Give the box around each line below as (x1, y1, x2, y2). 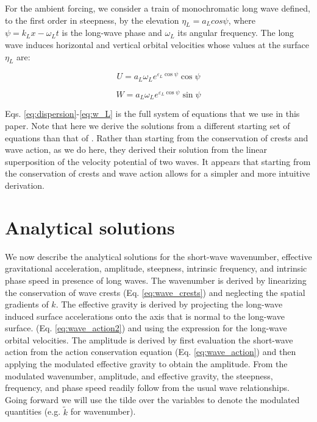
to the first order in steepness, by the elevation (5, 13, 179, 26)
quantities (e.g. (5, 405, 61, 418)
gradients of (5, 298, 49, 311)
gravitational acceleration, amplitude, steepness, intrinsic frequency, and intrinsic (5, 262, 307, 275)
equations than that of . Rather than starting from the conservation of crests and (5, 131, 308, 144)
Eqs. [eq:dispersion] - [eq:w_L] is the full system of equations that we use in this (5, 107, 300, 120)
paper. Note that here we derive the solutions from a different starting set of (5, 119, 290, 132)
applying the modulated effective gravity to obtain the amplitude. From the (5, 357, 288, 370)
